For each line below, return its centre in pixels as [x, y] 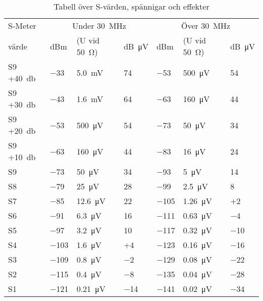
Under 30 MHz [99, 26]
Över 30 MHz [206, 26]
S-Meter [22, 26]
